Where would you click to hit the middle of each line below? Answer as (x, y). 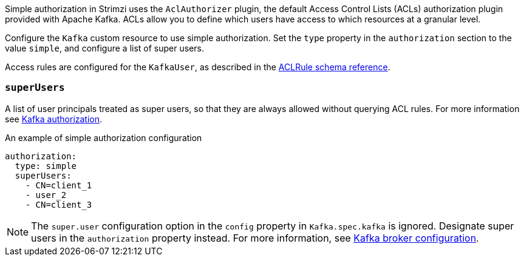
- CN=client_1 (59, 185)
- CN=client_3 (59, 204)
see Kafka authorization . (54, 119)
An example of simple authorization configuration (104, 137)
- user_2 (46, 195)
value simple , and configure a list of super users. (105, 48)
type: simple (46, 166)
